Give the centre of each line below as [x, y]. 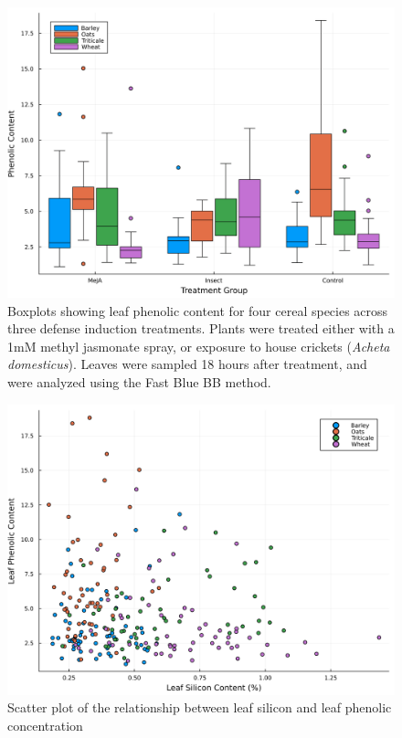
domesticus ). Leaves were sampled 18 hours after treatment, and [187, 364]
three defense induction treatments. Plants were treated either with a [201, 328]
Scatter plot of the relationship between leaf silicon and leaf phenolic [200, 707]
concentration [45, 725]
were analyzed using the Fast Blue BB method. [139, 381]
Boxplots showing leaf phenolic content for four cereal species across [198, 310]
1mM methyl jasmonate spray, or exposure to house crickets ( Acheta [199, 346]
